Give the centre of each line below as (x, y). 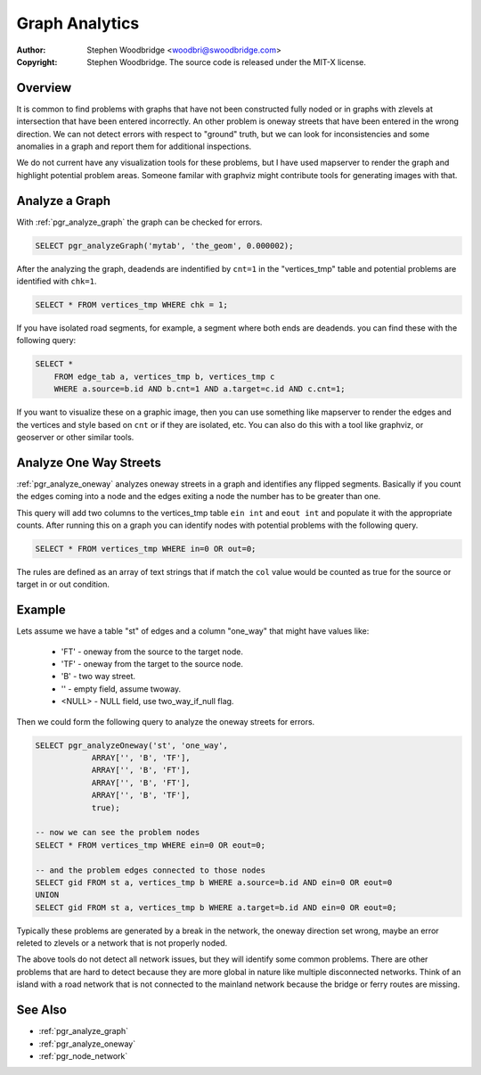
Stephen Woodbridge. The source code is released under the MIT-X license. (227, 62)
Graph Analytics (78, 23)
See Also (41, 1010)
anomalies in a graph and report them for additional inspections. (134, 146)
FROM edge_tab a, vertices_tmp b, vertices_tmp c (164, 376)
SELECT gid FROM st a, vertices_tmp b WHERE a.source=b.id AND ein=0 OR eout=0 (214, 882)
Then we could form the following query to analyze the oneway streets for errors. (166, 721)
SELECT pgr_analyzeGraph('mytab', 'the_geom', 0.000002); (164, 246)
